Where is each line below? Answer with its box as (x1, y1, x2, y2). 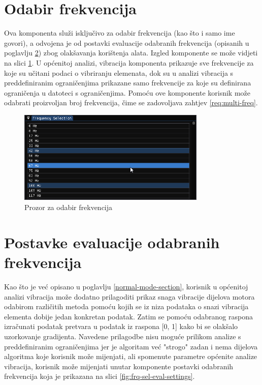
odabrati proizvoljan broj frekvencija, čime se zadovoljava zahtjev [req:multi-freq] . (4, 97, 258, 108)
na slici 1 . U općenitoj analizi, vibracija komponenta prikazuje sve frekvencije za (4, 57, 254, 68)
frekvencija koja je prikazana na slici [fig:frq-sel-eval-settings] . (4, 371, 195, 381)
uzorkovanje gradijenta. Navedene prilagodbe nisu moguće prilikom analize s (4, 331, 241, 341)
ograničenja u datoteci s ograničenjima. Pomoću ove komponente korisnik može (4, 87, 250, 98)
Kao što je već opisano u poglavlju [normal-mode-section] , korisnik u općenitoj (4, 281, 248, 291)
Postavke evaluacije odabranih (4, 231, 220, 252)
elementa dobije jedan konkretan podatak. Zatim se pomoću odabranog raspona (4, 311, 253, 321)
